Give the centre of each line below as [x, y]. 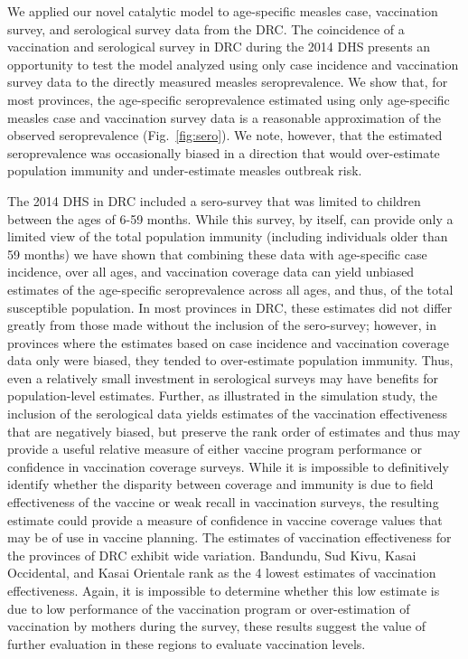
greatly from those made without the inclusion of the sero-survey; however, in [222, 325]
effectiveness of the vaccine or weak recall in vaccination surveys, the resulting [223, 502]
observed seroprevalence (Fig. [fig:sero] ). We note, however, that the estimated [225, 135]
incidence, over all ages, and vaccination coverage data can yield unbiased [211, 272]
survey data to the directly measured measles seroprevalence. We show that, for [228, 82]
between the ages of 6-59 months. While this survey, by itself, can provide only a [230, 218]
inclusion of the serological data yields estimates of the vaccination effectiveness [228, 414]
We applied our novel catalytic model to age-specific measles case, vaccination [223, 11]
